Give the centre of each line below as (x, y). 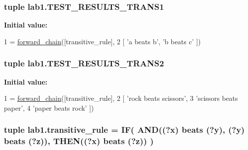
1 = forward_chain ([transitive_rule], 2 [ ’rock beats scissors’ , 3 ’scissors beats (121, 98)
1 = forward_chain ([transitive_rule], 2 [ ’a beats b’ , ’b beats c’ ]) (102, 41)
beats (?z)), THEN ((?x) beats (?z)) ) (79, 141)
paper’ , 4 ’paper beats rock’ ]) (49, 107)
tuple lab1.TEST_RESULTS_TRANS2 (84, 63)
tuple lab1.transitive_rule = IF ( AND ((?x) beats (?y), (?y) (124, 130)
